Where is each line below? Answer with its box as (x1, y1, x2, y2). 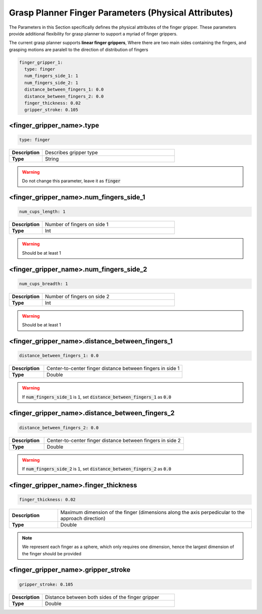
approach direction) (60, 515, 106, 521)
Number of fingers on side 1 (45, 221, 109, 228)
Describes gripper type (45, 149, 98, 156)
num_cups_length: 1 (19, 209, 65, 214)
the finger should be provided (22, 550, 82, 556)
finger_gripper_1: (19, 60, 63, 65)
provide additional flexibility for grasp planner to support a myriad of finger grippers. (9, 31, 178, 36)
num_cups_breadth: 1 (19, 281, 68, 286)
